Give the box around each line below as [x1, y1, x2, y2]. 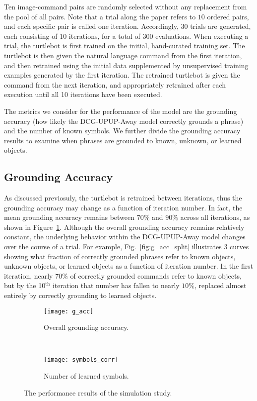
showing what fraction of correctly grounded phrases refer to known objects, [4, 251, 236, 261]
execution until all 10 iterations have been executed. [4, 89, 162, 100]
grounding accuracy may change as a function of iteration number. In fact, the [4, 202, 243, 212]
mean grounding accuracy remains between [4, 212, 135, 222]
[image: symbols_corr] [44, 356, 119, 364]
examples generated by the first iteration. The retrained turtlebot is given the [4, 70, 240, 80]
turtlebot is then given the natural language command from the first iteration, [4, 50, 242, 60]
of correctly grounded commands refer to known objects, [70, 270, 242, 281]
